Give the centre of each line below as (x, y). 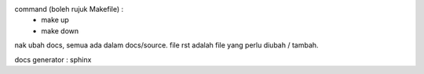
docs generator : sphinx (53, 59)
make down (60, 30)
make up (55, 20)
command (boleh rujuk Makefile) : (69, 9)
